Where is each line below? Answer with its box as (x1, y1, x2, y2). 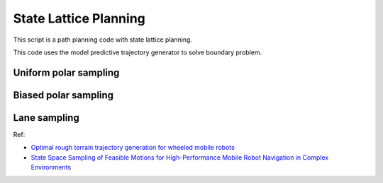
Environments (30, 163, 71, 172)
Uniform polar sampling (13, 66, 120, 78)
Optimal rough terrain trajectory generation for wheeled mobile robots (30, 143, 235, 152)
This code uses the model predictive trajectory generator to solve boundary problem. (13, 48, 262, 57)
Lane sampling (13, 112, 79, 124)
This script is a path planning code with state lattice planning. (13, 35, 193, 44)
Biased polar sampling (13, 89, 113, 101)
